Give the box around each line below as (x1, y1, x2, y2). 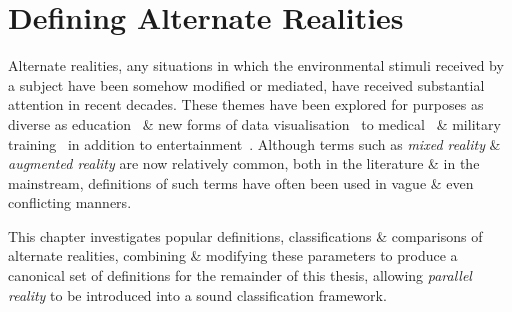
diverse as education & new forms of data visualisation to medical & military (8, 113, 501, 134)
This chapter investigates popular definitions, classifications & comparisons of (8, 225, 483, 246)
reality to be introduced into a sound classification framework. (8, 284, 387, 305)
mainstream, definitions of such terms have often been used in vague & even (8, 172, 474, 193)
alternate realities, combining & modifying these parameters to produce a (8, 245, 458, 266)
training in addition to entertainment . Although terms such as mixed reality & (8, 133, 501, 154)
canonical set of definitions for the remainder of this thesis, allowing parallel (8, 265, 472, 286)
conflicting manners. (8, 192, 132, 213)
